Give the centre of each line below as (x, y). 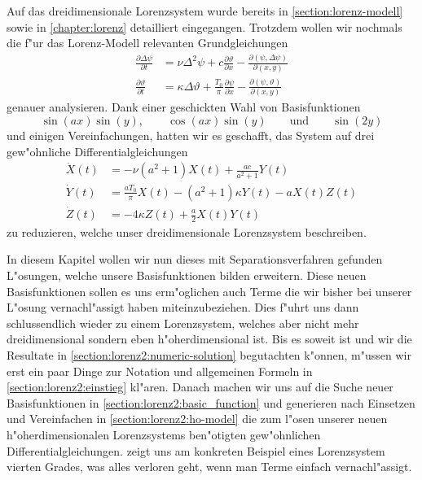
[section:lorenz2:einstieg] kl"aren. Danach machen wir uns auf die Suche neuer (200, 387)
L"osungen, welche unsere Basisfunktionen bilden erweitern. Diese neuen (187, 275)
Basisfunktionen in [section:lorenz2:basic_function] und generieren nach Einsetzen (211, 402)
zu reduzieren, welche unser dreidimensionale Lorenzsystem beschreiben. (187, 231)
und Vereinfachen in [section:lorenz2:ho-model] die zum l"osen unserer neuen (197, 419)
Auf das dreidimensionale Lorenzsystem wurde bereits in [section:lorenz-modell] (205, 11)
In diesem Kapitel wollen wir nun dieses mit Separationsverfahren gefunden (195, 259)
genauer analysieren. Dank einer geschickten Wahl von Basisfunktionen (184, 107)
